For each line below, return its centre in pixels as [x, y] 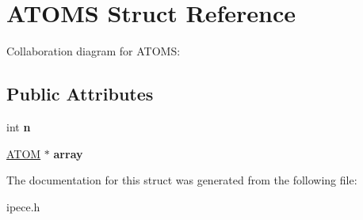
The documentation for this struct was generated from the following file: [182, 180]
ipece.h [23, 206]
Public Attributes [80, 94]
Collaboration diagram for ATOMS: [94, 51]
